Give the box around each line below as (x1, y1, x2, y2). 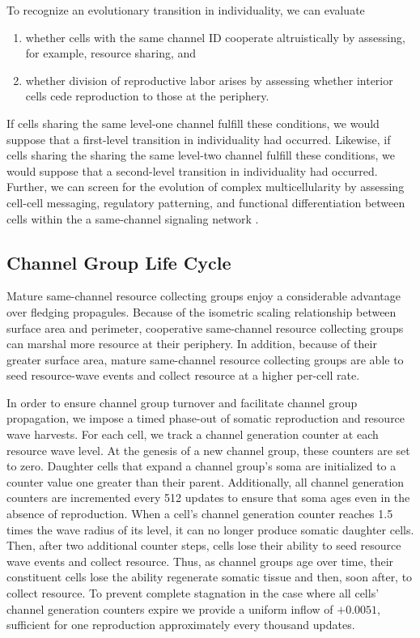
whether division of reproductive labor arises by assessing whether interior (25, 71, 393, 88)
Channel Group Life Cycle (6, 249, 231, 274)
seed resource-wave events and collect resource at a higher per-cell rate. (6, 367, 360, 384)
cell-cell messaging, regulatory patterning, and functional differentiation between (6, 194, 405, 211)
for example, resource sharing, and (25, 45, 197, 62)
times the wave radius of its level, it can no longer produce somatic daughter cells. (6, 521, 414, 538)
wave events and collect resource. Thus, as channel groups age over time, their (6, 552, 394, 569)
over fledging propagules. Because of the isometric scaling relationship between (6, 303, 397, 320)
